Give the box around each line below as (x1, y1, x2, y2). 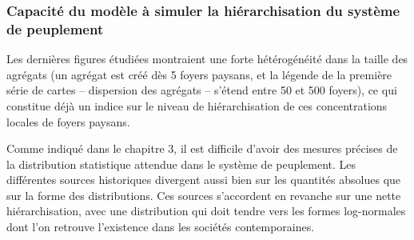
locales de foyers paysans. (6, 113, 130, 130)
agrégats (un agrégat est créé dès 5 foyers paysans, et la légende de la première (6, 66, 392, 82)
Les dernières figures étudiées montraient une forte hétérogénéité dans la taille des (6, 50, 408, 67)
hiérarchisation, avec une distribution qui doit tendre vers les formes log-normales (6, 202, 406, 219)
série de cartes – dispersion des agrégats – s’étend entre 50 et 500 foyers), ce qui (6, 82, 397, 98)
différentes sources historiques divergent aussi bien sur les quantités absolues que (6, 171, 401, 188)
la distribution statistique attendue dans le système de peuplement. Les (6, 155, 356, 172)
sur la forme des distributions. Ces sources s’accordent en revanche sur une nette (6, 186, 401, 203)
